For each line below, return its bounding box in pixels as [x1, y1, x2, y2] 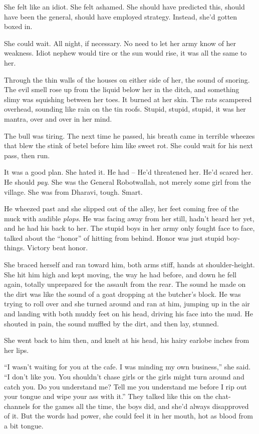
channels [4, 400, 30, 411]
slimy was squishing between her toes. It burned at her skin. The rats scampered [4, 94, 252, 104]
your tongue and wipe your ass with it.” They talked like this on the [4, 391, 213, 401]
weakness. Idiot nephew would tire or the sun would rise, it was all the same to [4, 48, 247, 58]
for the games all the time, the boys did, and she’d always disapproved [32, 400, 249, 411]
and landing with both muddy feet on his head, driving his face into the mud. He [4, 308, 253, 319]
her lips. [4, 344, 29, 355]
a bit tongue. [4, 420, 44, 430]
